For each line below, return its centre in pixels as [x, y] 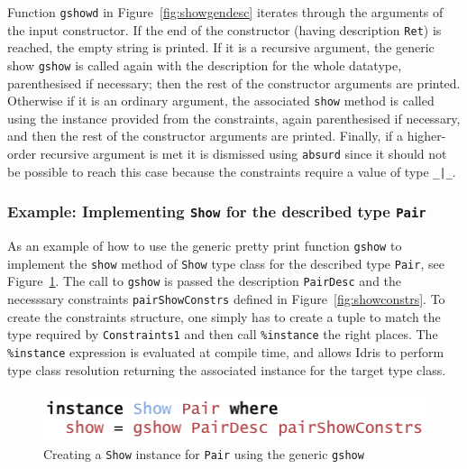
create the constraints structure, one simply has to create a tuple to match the [224, 316]
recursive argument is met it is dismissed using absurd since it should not [243, 153]
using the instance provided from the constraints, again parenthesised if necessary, [234, 118]
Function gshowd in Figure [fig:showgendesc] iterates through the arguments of [225, 12]
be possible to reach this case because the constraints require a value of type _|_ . [232, 171]
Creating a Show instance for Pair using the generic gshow [204, 454]
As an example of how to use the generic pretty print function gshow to [205, 246]
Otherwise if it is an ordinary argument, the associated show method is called [221, 101]
